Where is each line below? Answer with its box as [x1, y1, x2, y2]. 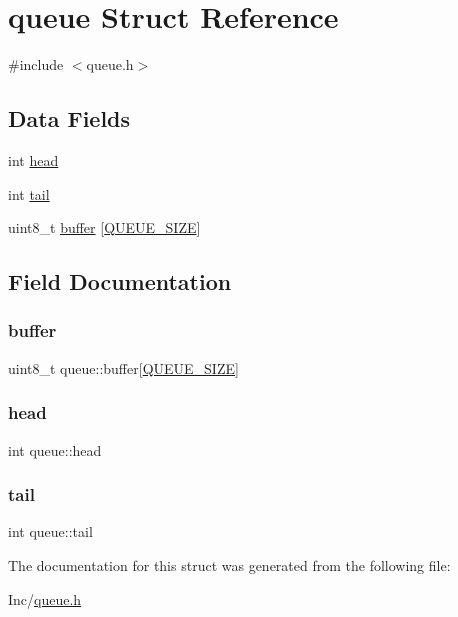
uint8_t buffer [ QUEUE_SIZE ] [8, 217, 201, 238]
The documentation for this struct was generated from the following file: [8, 554, 451, 575]
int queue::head [8, 439, 102, 460]
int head [8, 149, 59, 170]
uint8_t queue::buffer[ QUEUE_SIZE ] [8, 357, 239, 378]
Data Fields [8, 103, 131, 134]
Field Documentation [8, 266, 232, 297]
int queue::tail [8, 521, 93, 542]
